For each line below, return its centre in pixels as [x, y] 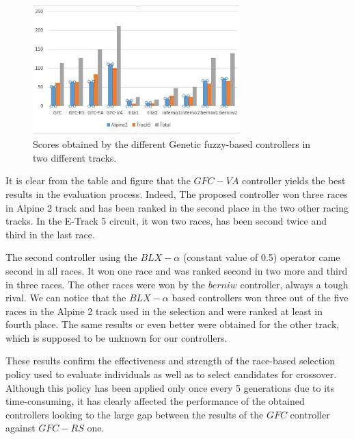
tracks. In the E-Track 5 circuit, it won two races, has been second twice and [166, 221]
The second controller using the [71, 257]
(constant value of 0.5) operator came [261, 257]
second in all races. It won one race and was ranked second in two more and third [177, 270]
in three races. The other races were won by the [105, 284]
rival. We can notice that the [66, 298]
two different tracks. [75, 157]
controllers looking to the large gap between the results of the [135, 414]
